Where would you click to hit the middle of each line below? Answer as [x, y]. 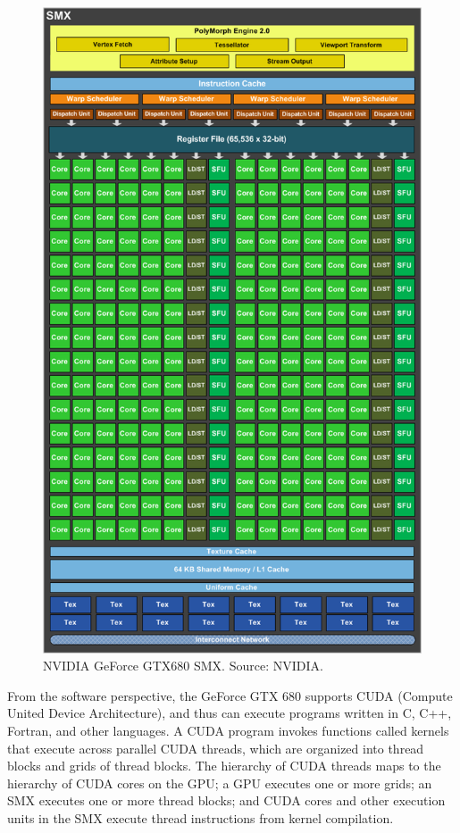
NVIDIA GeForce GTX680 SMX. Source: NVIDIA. [183, 666]
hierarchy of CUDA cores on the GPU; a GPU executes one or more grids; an [220, 783]
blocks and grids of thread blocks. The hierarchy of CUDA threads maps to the [224, 766]
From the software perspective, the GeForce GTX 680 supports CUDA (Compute [230, 695]
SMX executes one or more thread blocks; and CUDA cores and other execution [226, 800]
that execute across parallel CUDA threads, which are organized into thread [216, 748]
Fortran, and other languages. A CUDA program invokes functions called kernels [228, 730]
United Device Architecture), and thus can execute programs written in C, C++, [230, 713]
